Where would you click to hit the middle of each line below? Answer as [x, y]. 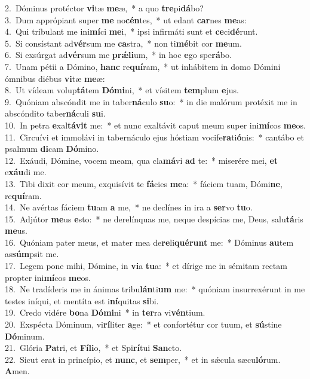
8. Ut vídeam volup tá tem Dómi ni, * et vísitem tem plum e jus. [122, 90]
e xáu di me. [26, 172]
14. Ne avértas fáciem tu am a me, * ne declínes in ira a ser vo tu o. [129, 207]
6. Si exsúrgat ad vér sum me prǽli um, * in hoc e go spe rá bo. [118, 55]
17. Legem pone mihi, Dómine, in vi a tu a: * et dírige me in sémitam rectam [146, 266]
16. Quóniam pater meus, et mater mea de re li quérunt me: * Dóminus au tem [149, 242]
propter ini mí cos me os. [48, 277]
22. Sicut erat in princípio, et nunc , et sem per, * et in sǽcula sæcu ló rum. [143, 359]
